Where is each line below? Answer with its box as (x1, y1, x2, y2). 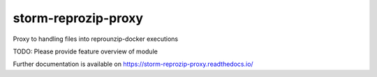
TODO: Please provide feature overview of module (13, 47, 158, 55)
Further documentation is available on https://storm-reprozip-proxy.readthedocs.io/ (13, 60, 254, 69)
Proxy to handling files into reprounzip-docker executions (13, 35, 178, 43)
